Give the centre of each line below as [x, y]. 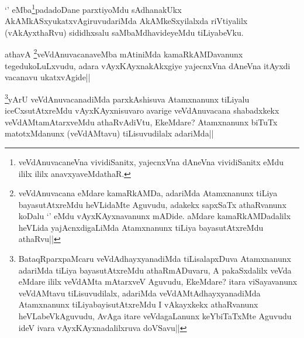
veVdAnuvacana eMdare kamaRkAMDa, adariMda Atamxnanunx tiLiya [148, 193]
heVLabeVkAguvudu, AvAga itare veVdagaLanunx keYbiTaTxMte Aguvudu [155, 316]
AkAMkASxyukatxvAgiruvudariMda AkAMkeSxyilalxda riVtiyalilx [126, 21]
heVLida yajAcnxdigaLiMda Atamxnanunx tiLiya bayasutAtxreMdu [141, 227]
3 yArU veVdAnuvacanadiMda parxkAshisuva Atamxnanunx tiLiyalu [127, 98]
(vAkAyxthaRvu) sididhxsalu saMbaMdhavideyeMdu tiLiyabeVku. [124, 32]
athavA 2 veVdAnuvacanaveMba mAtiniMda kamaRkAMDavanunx [124, 53]
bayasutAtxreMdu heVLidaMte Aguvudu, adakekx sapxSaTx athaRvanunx [152, 204]
